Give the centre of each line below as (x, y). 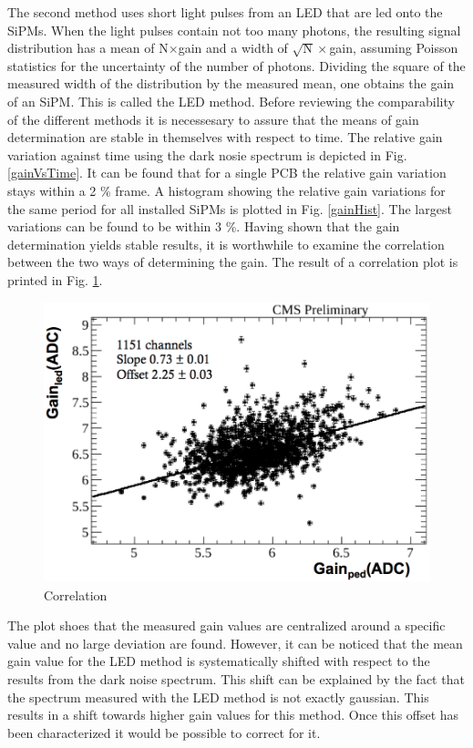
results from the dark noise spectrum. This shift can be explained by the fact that (236, 679)
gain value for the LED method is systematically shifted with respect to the (219, 661)
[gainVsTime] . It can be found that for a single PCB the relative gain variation (227, 173)
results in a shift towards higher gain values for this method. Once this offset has (233, 715)
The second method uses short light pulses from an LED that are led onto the (225, 12)
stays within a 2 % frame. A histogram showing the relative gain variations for (226, 190)
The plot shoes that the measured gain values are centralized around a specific (226, 625)
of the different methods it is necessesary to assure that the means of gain (213, 119)
